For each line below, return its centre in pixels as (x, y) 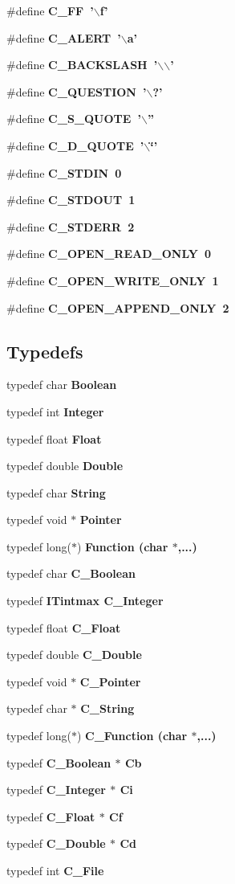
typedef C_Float (51, 816)
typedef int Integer (55, 411)
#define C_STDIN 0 (64, 172)
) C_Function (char (132, 736)
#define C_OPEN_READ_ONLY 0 (109, 254)
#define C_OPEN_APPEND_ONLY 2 (118, 307)
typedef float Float (54, 438)
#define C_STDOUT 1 (71, 200)
